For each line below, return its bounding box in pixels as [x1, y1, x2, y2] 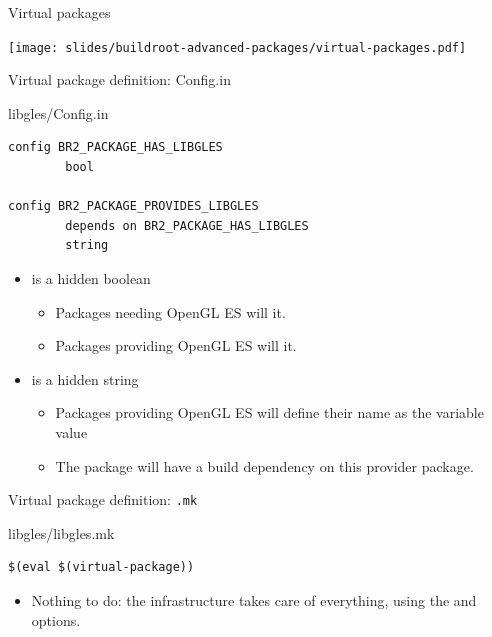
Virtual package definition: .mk [8, 489, 198, 510]
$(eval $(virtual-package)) [8, 560, 195, 575]
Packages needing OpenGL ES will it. [55, 301, 286, 322]
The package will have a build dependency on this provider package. [55, 455, 474, 476]
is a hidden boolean [31, 268, 151, 288]
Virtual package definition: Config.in [8, 69, 231, 90]
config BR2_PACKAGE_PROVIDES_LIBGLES [8, 199, 259, 214]
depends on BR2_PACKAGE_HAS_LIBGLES [65, 218, 309, 233]
